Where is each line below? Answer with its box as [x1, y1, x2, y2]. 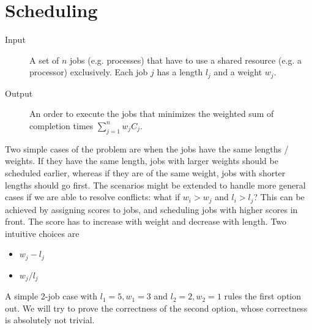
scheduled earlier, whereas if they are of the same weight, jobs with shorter [5, 166, 286, 179]
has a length [157, 66, 203, 78]
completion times [29, 119, 94, 132]
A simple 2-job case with [5, 290, 98, 302]
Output [5, 86, 33, 99]
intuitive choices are [5, 227, 80, 239]
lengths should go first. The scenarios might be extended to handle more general [5, 178, 306, 191]
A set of [29, 53, 59, 66]
